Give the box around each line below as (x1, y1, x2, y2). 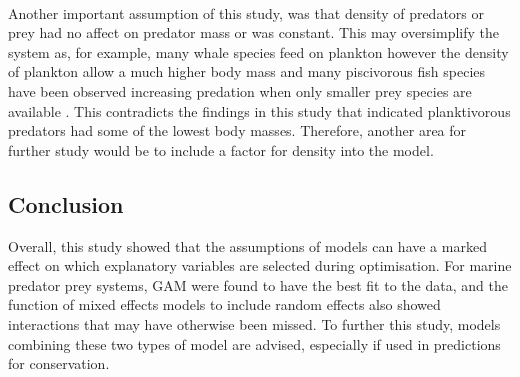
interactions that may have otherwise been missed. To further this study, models (8, 313, 501, 334)
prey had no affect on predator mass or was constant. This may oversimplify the (8, 22, 500, 43)
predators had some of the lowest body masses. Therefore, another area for (8, 120, 467, 141)
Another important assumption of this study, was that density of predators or (8, 2, 484, 23)
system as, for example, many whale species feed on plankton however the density (8, 41, 509, 62)
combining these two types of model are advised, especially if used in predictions (8, 333, 501, 354)
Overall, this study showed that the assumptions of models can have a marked (8, 235, 487, 256)
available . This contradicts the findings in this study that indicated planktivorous (8, 100, 511, 121)
